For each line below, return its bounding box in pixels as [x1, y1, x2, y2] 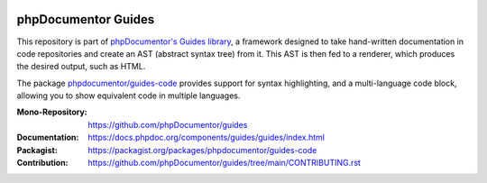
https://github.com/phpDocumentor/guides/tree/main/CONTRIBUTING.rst [87, 158, 361, 169]
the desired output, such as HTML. [16, 61, 146, 72]
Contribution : [16, 158, 69, 169]
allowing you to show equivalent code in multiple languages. [16, 90, 241, 101]
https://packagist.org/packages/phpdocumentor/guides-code [87, 144, 317, 155]
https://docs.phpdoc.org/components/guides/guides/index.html [87, 132, 325, 143]
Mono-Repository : [16, 106, 87, 117]
